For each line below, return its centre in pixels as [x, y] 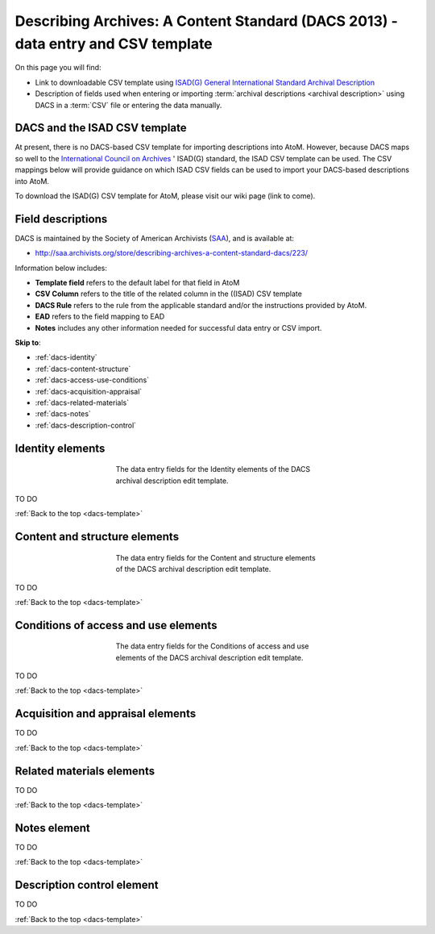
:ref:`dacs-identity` [66, 357]
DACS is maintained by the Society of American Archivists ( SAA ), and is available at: [154, 238]
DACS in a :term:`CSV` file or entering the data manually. [128, 105]
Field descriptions [61, 219]
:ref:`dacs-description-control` [86, 425]
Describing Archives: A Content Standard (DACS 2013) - [207, 21]
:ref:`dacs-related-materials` [82, 402]
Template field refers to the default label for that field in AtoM [137, 283]
